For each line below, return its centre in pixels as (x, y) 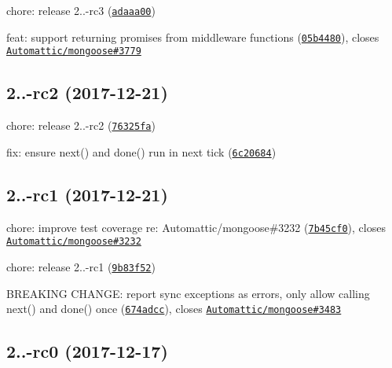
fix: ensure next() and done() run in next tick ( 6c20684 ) (141, 151)
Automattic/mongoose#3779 (74, 52)
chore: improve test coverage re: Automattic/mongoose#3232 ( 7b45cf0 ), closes (196, 227)
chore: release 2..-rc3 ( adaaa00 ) (81, 10)
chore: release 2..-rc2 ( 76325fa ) (81, 125)
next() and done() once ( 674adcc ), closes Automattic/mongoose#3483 (174, 309)
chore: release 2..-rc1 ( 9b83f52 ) (81, 267)
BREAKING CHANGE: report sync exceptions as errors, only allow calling (188, 293)
